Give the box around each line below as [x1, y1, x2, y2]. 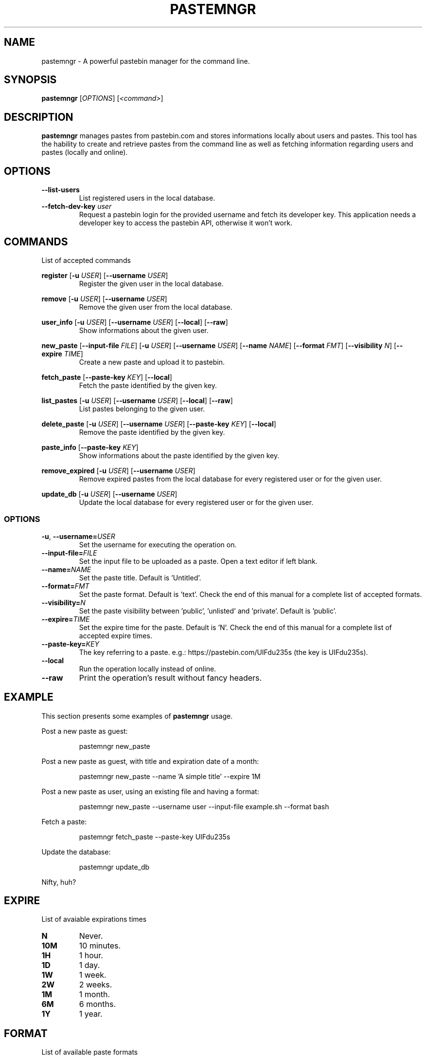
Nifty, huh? [41, 877, 76, 886]
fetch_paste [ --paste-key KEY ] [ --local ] [41, 372, 172, 381]
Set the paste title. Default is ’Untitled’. [79, 573, 201, 582]
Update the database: [41, 847, 111, 856]
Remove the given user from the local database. [79, 302, 232, 311]
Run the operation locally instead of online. [79, 664, 216, 673]
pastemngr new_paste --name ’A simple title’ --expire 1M [79, 772, 261, 781]
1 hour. [79, 950, 103, 961]
